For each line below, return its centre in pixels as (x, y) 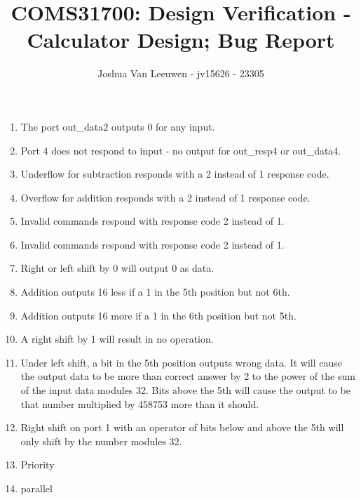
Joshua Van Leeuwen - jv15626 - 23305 (181, 73)
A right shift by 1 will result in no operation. (117, 339)
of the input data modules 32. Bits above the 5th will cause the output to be (185, 390)
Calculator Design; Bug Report (181, 40)
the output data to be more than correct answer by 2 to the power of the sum (188, 376)
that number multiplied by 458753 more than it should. (140, 403)
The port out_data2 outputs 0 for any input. (118, 126)
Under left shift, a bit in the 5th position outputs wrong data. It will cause (181, 362)
